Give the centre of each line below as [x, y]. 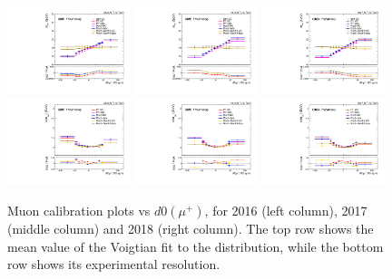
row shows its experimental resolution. [114, 264]
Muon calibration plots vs [79, 210]
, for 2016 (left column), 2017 [286, 210]
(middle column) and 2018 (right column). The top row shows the [191, 228]
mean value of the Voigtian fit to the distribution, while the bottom [196, 246]
